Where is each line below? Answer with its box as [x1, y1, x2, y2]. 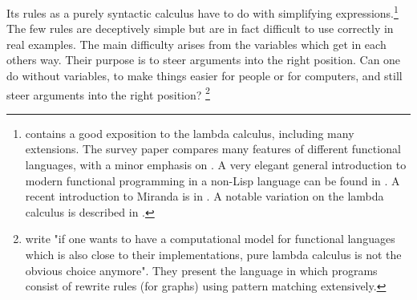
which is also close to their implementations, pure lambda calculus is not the [25, 246, 402, 263]
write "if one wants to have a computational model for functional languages [25, 230, 395, 247]
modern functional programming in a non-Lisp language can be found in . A [25, 172, 400, 189]
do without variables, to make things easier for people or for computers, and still [6, 67, 403, 84]
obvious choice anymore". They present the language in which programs [25, 261, 378, 278]
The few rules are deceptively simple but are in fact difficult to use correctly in [6, 20, 394, 37]
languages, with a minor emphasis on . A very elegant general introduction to [25, 156, 407, 173]
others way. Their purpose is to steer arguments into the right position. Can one [6, 51, 401, 68]
